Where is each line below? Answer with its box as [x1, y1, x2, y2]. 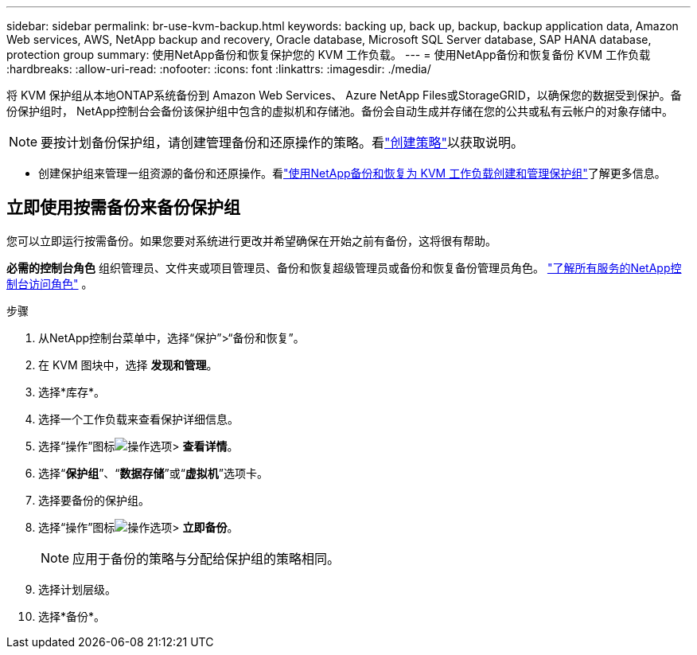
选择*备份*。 [38, 609, 106, 623]
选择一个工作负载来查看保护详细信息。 [38, 411, 239, 426]
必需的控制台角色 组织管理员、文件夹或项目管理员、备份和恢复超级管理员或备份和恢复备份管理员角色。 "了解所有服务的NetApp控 [6, 260, 682, 275]
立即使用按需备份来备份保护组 [6, 197, 240, 218]
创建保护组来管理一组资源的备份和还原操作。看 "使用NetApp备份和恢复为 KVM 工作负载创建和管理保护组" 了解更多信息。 [38, 166, 666, 180]
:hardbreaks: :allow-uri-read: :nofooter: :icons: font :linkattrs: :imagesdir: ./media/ [6, 62, 431, 76]
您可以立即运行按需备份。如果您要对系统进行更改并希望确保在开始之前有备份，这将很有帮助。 [6, 233, 496, 248]
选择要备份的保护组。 [38, 493, 150, 507]
